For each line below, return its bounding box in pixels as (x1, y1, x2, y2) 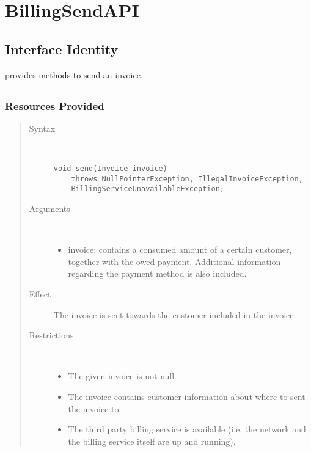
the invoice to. (68, 402, 122, 415)
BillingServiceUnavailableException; (71, 184, 224, 194)
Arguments (29, 202, 70, 215)
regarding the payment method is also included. (68, 267, 247, 280)
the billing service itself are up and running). (68, 434, 236, 447)
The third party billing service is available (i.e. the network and (68, 423, 306, 436)
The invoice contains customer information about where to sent (68, 390, 306, 403)
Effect (29, 287, 51, 300)
